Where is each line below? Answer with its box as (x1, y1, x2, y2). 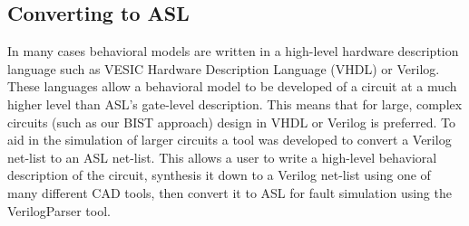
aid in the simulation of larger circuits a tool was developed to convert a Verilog (7, 130, 452, 149)
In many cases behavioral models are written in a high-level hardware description (7, 42, 459, 61)
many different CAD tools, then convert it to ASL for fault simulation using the (7, 183, 452, 202)
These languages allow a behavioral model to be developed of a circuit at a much (7, 77, 457, 96)
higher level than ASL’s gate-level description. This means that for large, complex (7, 94, 463, 113)
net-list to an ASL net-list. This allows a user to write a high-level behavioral (7, 147, 437, 166)
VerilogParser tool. (7, 201, 111, 220)
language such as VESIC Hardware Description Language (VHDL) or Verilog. (7, 59, 440, 78)
